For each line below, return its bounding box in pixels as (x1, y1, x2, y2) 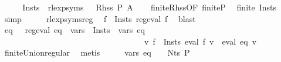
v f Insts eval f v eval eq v (144, 35, 257, 47)
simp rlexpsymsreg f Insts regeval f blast (4, 12, 196, 24)
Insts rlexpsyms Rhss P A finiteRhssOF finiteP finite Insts (22, 1, 277, 13)
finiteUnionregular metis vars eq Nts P (4, 46, 190, 59)
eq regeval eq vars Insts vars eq (4, 24, 145, 36)
